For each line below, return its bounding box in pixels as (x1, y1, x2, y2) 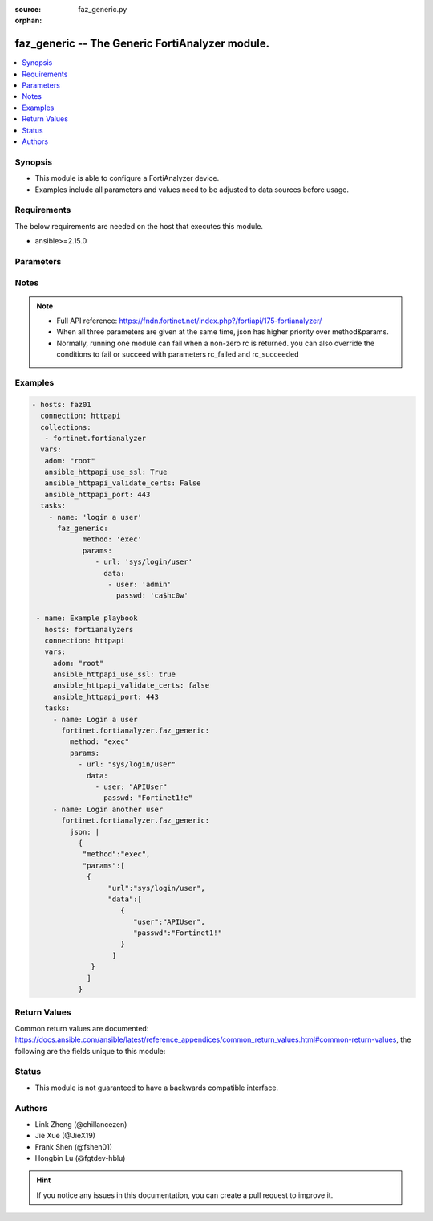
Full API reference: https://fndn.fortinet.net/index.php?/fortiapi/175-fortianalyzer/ (56, 316, 322, 325)
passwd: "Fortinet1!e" (103, 794, 192, 802)
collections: (40, 423, 91, 431)
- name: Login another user (52, 804, 164, 814)
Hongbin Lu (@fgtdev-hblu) (34, 1154, 126, 1162)
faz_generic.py (78, 5, 127, 14)
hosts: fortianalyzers (44, 625, 134, 634)
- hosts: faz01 (31, 400, 91, 409)
